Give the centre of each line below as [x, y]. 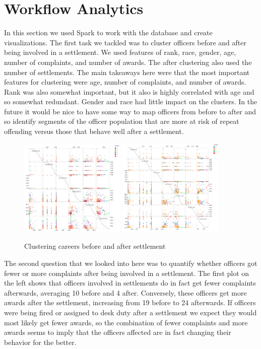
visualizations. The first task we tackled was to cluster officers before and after [125, 42]
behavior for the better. [40, 342]
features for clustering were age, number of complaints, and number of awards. [125, 82]
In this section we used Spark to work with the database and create [108, 32]
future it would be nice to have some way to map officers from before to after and [130, 111]
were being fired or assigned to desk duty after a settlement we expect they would [130, 312]
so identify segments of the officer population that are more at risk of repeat [122, 121]
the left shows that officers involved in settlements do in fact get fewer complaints [130, 283]
